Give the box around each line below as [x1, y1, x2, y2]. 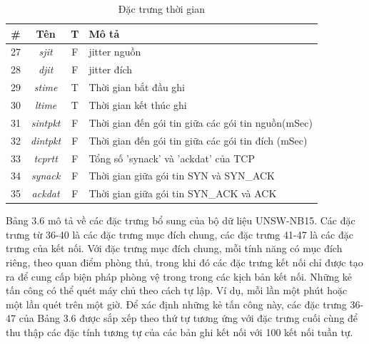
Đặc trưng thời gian [118, 1, 206, 16]
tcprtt [34, 150, 58, 165]
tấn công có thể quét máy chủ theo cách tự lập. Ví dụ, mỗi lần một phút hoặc [6, 283, 348, 298]
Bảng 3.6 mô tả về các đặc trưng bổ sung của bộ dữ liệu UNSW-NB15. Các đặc [6, 213, 355, 228]
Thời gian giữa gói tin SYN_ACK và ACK [89, 186, 277, 201]
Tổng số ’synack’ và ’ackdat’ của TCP [89, 150, 255, 165]
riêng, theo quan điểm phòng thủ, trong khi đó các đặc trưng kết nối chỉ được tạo [6, 255, 363, 270]
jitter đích [89, 62, 133, 77]
